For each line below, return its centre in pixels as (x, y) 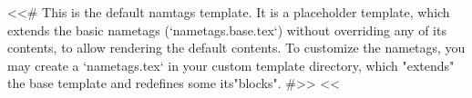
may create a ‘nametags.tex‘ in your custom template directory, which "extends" (231, 65)
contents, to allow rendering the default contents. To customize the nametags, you (236, 48)
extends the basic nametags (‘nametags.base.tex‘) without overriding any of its (227, 29)
